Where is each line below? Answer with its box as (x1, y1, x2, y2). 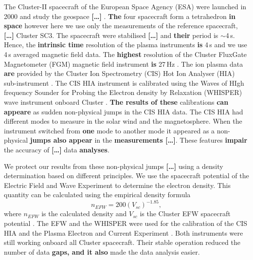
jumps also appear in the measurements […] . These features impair (30, 135, 248, 145)
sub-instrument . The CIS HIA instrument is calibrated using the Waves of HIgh (4, 77, 244, 88)
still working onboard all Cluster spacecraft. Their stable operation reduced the (4, 237, 240, 247)
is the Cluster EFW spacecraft (140, 208, 231, 219)
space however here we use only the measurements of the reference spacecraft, (4, 20, 238, 31)
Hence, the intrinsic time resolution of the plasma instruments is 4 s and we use (4, 39, 247, 50)
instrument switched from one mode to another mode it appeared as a (4, 125, 215, 135)
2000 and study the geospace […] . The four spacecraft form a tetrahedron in (4, 11, 235, 21)
